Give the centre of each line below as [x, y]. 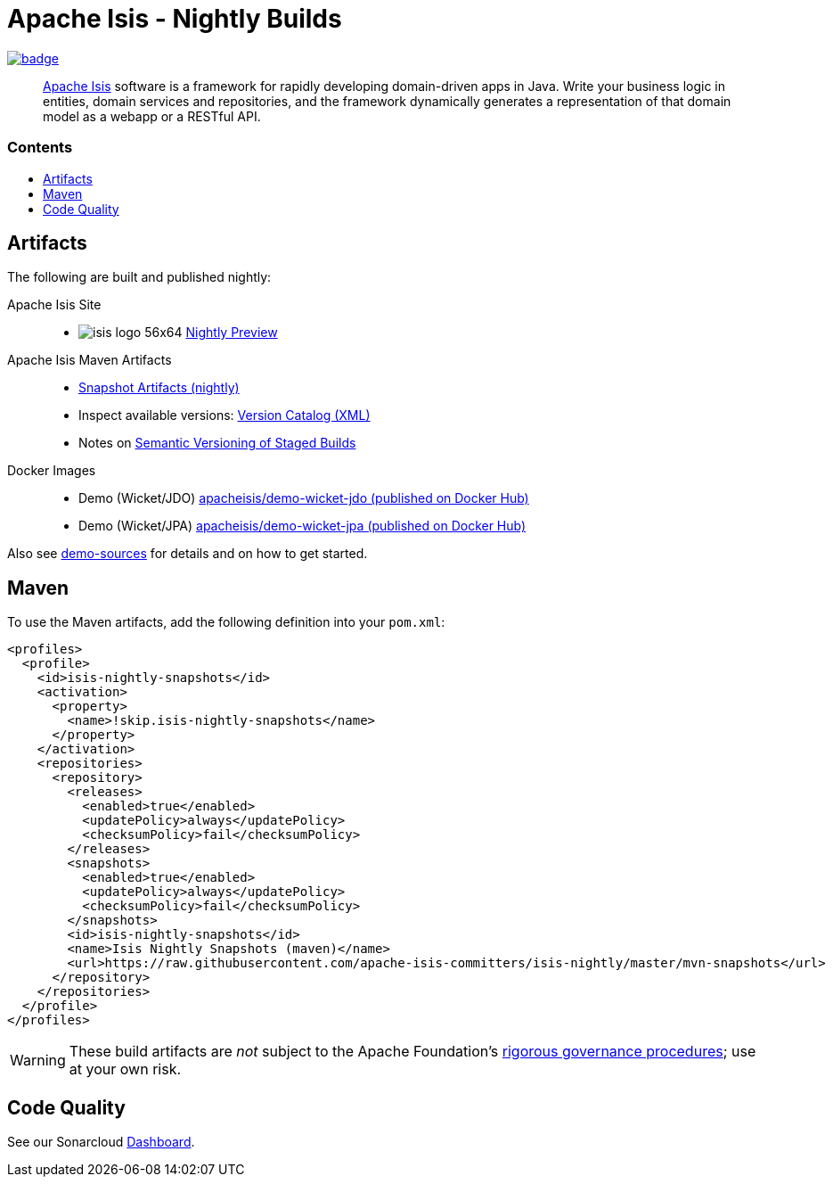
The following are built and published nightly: [139, 277]
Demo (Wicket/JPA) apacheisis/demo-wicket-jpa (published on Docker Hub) [302, 526]
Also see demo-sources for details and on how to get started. [188, 554]
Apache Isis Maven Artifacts [90, 360]
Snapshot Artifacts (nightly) [159, 388]
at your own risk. [125, 1069]
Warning [38, 1061]
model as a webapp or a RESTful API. [152, 116]
